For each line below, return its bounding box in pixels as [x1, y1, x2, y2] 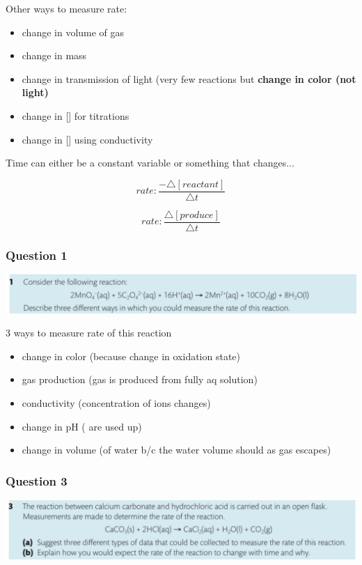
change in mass [22, 48, 87, 63]
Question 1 [6, 246, 68, 263]
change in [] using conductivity [22, 132, 153, 146]
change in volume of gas [22, 24, 125, 39]
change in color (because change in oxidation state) [22, 348, 241, 363]
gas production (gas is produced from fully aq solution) [22, 372, 258, 387]
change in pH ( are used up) [22, 419, 142, 433]
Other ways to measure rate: [6, 1, 127, 15]
